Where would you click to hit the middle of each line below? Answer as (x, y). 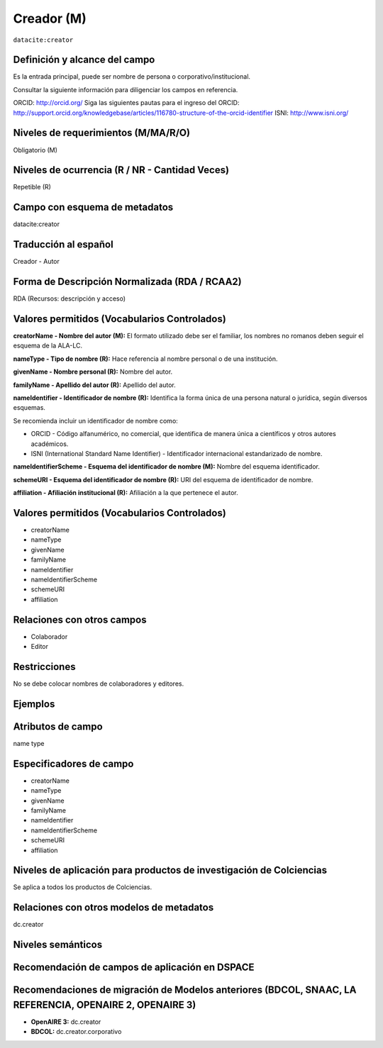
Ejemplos (34, 704)
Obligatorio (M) (35, 150)
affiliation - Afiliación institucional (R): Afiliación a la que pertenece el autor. (126, 493)
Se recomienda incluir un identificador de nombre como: (96, 420)
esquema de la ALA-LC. (48, 346)
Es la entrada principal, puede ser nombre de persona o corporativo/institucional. (132, 77)
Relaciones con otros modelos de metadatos (113, 908)
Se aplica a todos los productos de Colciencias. (83, 887)
